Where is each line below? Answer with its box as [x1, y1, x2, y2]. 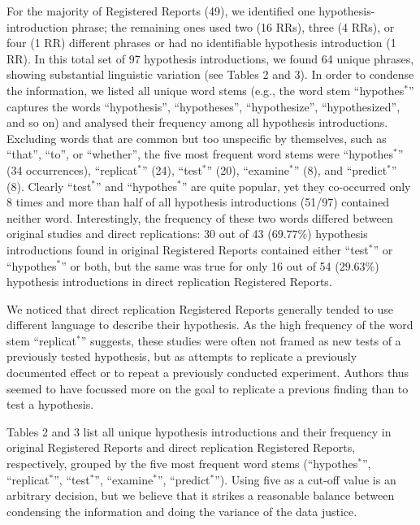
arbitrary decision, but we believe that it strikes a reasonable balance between [6, 487, 395, 504]
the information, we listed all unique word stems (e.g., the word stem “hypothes [6, 81, 405, 98]
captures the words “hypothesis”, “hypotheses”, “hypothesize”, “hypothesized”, [6, 98, 401, 115]
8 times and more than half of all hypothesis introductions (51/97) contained [6, 193, 389, 210]
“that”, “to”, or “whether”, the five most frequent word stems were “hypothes [6, 145, 394, 163]
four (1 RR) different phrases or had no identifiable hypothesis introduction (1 [6, 34, 396, 51]
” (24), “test [141, 161, 202, 178]
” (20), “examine [206, 161, 290, 178]
